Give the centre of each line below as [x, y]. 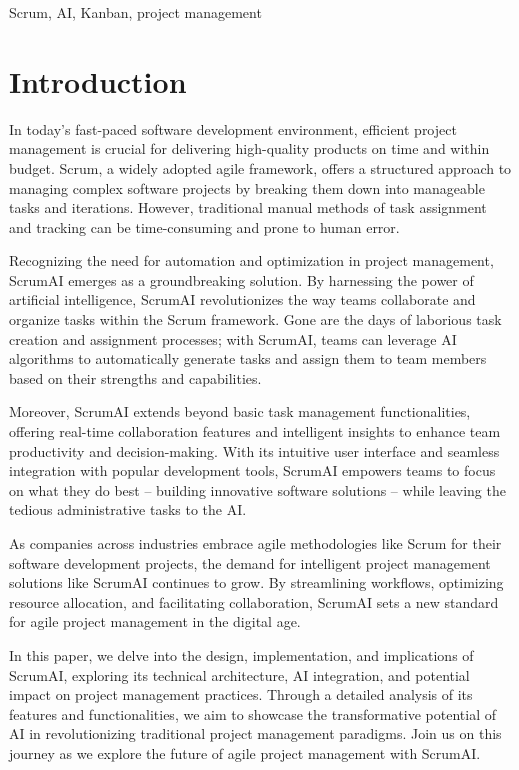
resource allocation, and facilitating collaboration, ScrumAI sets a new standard [254, 601]
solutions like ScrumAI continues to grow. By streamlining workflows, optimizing [256, 582]
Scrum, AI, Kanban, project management [135, 12]
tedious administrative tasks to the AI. [128, 509]
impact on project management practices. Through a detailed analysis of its [241, 694]
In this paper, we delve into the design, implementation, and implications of [241, 654]
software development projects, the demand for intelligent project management [250, 562]
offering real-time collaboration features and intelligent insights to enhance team [255, 431]
